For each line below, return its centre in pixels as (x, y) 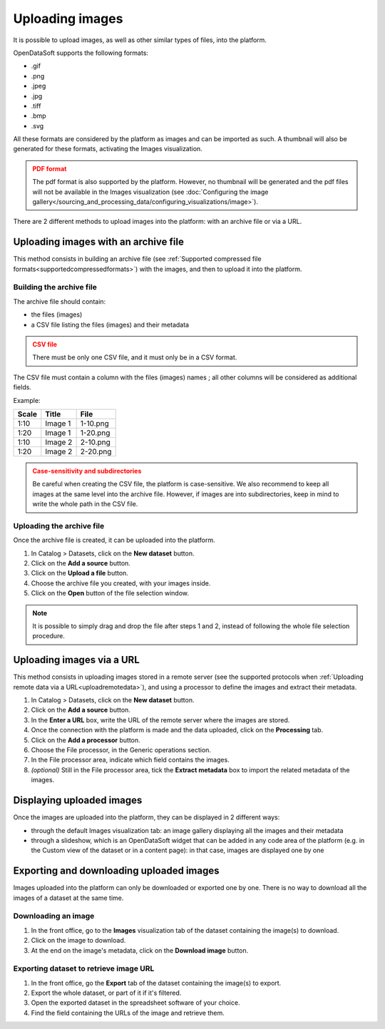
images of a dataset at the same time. (68, 898)
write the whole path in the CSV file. (85, 504)
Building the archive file (55, 287)
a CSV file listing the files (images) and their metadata (110, 324)
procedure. (49, 636)
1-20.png (95, 433)
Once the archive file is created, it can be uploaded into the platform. (114, 540)
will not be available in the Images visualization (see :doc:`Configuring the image (150, 192)
